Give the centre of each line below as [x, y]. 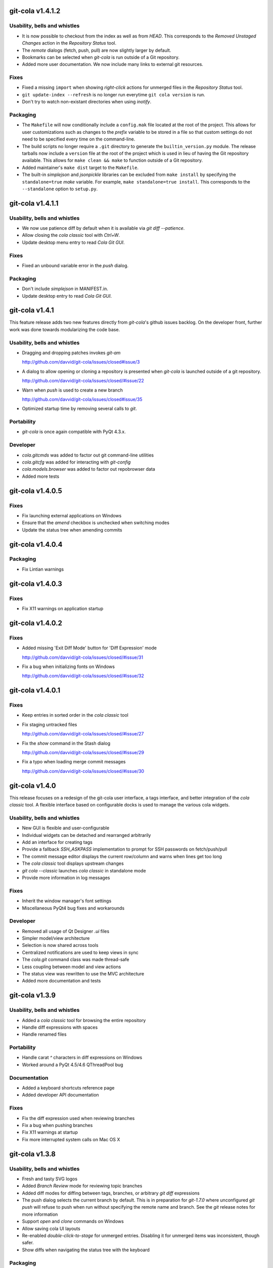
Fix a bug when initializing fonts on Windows [68, 666]
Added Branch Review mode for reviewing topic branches [82, 1186]
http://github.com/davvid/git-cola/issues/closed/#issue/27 [83, 734]
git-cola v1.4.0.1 [35, 691]
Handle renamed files [44, 1034]
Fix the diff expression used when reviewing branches [78, 1118]
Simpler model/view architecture [56, 938]
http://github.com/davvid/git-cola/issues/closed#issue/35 [82, 399]
